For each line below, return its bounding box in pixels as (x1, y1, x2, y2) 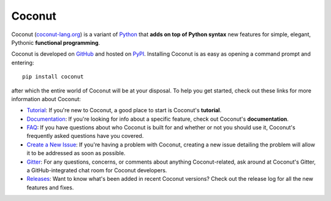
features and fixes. (26, 184, 74, 191)
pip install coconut (22, 74, 84, 80)
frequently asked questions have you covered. (26, 132, 144, 140)
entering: (11, 59, 34, 66)
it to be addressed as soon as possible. (26, 150, 126, 157)
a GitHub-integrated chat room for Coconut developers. (26, 167, 167, 174)
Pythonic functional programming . (11, 39, 101, 46)
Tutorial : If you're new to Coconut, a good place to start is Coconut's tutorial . (26, 107, 222, 114)
